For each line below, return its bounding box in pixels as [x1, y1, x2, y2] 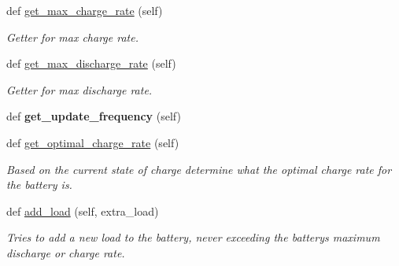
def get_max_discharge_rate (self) [6, 55, 176, 72]
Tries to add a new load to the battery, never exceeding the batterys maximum [6, 229, 380, 246]
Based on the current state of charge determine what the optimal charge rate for [6, 161, 392, 177]
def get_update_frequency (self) [6, 108, 181, 124]
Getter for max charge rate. [6, 28, 139, 45]
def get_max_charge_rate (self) [6, 2, 163, 18]
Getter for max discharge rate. [6, 81, 153, 98]
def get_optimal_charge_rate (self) [6, 134, 179, 150]
